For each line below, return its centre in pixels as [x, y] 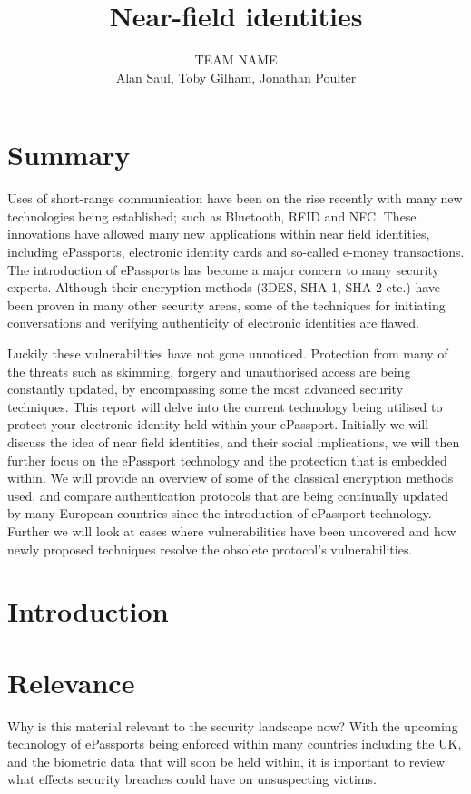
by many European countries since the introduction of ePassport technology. [220, 513]
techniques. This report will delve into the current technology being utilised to [225, 406]
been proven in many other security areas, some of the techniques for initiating [226, 304]
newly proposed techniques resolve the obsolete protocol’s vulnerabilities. [210, 549]
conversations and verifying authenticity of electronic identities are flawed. [213, 323]
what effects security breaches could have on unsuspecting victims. [192, 779]
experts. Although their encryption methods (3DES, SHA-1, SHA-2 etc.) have [224, 287]
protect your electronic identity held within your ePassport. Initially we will [218, 424]
